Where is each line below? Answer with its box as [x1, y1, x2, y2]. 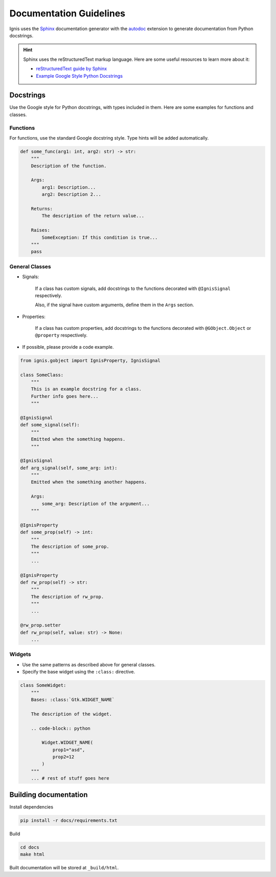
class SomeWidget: [20, 683, 66, 688]
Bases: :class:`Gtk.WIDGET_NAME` [31, 696, 115, 703]
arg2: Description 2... [41, 192, 102, 197]
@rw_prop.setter [20, 622, 61, 628]
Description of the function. [31, 163, 107, 169]
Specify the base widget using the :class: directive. [22, 669, 135, 675]
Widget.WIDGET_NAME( [41, 739, 94, 746]
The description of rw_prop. [31, 594, 104, 599]
